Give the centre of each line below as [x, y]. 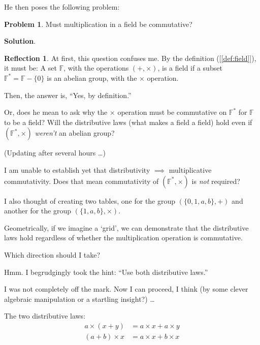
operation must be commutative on [172, 112]
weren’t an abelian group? [75, 133]
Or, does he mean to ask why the [56, 112]
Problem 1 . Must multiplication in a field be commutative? [98, 24]
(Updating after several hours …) [55, 153]
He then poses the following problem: [62, 7]
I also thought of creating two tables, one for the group [90, 200]
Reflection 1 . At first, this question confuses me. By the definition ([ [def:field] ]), [130, 58]
